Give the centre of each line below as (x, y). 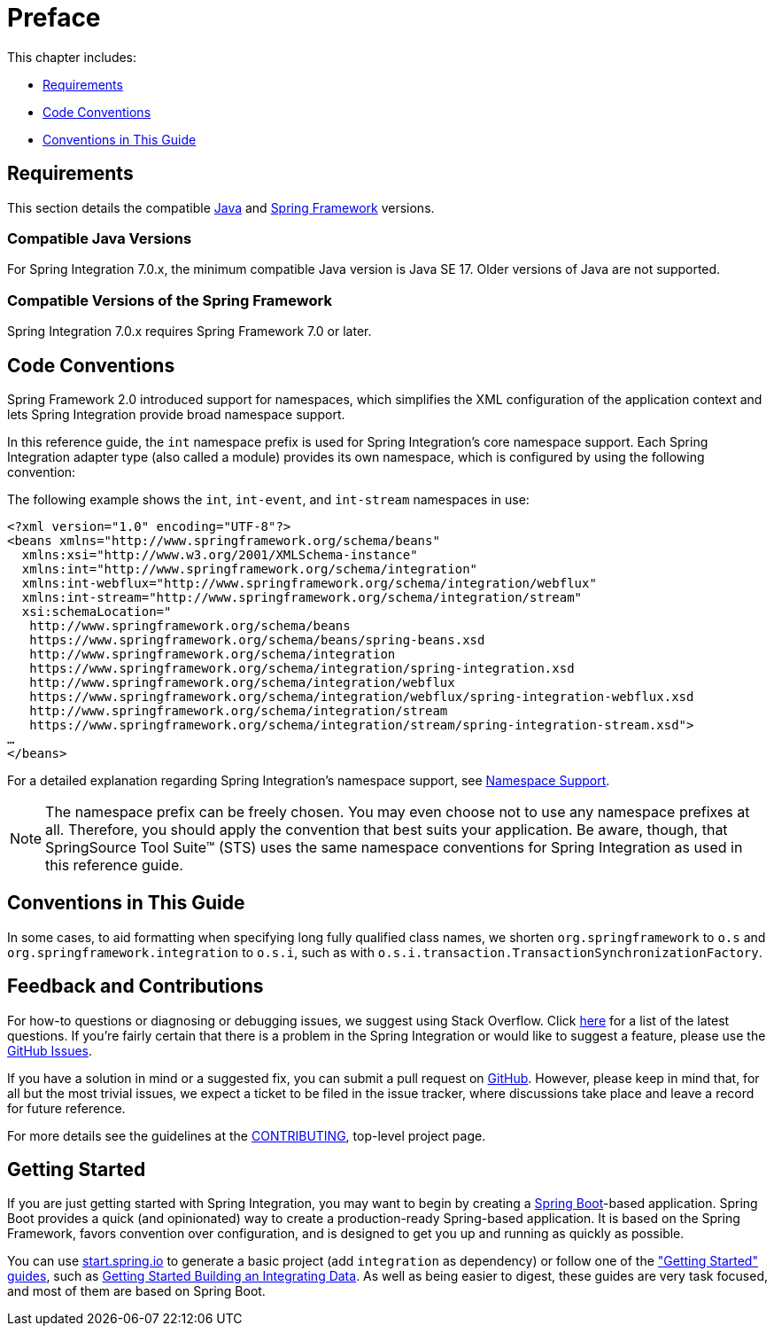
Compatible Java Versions (100, 238)
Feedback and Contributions (135, 986)
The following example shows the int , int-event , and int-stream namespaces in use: (268, 499)
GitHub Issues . (50, 1050)
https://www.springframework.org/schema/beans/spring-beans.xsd (257, 639)
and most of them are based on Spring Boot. (136, 1291)
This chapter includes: (72, 57)
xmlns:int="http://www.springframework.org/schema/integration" (250, 569)
